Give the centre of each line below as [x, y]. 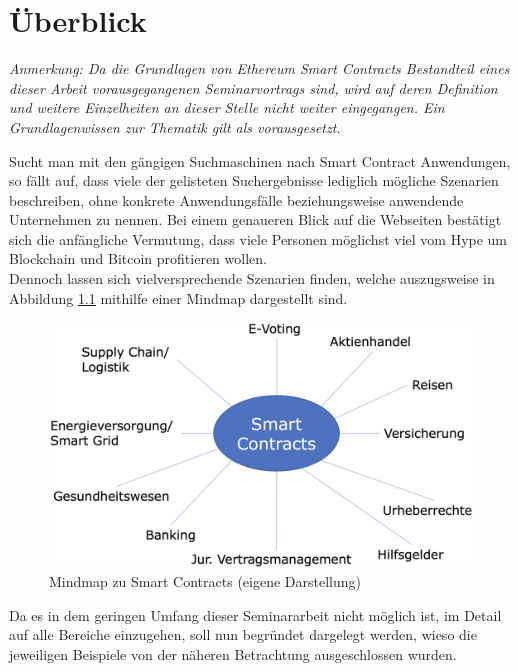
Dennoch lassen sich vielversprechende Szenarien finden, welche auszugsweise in [252, 278]
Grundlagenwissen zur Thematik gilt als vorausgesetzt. [175, 126]
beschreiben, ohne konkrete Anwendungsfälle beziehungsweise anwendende [236, 199]
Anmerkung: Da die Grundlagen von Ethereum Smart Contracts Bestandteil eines [259, 68]
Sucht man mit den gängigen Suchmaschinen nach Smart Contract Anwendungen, [260, 160]
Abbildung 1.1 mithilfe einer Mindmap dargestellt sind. [178, 297]
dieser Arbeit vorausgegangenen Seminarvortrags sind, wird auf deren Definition [253, 87]
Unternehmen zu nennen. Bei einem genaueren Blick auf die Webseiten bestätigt [255, 219]
